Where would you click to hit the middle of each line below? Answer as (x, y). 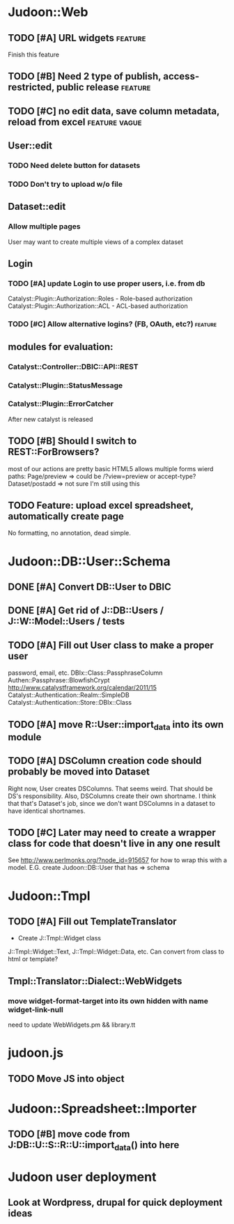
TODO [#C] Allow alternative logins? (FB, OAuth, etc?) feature (112, 324)
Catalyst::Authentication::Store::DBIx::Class (70, 703)
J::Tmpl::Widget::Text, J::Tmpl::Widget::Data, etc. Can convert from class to (116, 951)
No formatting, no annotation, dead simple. (70, 533)
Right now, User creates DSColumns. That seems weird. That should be (110, 788)
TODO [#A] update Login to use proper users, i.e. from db (107, 284)
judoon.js (36, 1053)
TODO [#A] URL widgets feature (77, 38)
